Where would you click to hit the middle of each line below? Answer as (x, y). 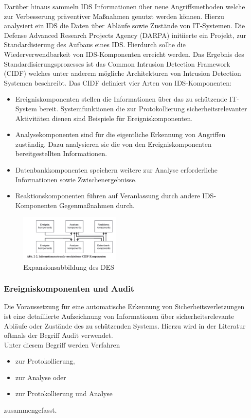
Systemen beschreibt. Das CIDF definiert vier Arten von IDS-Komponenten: (118, 82)
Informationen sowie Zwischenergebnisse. (76, 179)
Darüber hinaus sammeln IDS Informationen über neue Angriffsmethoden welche (125, 6)
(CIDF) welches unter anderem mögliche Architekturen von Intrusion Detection (123, 73)
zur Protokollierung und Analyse (64, 393)
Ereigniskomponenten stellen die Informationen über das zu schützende (121, 99)
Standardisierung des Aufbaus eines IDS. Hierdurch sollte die (95, 44)
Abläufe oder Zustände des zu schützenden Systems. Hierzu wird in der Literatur (125, 325)
